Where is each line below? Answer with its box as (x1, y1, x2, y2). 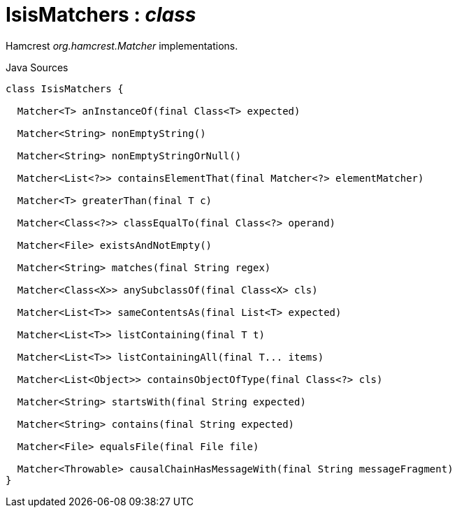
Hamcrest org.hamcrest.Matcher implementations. (6, 39, 238, 52)
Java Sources (6, 61, 68, 73)
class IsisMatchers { (6, 82, 124, 94)
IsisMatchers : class (6, 3, 196, 27)
